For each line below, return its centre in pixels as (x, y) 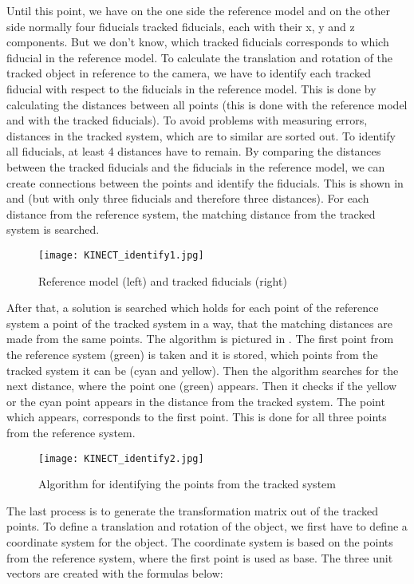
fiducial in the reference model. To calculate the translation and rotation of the (200, 57)
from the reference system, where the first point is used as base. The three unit (200, 557)
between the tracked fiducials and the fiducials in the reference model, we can (196, 166)
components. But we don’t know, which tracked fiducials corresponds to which (198, 42)
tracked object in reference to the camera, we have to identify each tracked (189, 73)
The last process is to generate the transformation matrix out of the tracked (193, 510)
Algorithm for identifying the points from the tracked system (187, 484)
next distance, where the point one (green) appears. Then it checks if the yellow (202, 386)
